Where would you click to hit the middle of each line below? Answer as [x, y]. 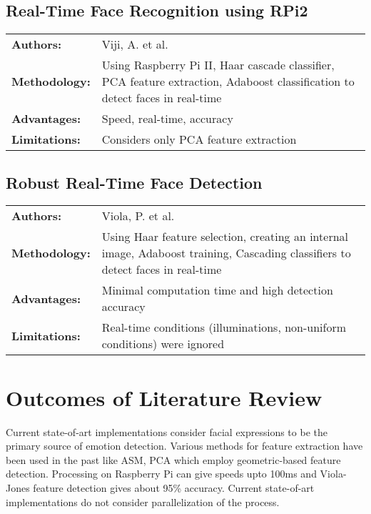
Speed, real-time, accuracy [167, 119]
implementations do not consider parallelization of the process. [143, 501]
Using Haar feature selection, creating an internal [225, 237]
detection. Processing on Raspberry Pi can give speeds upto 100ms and [161, 474]
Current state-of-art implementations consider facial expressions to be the [167, 431]
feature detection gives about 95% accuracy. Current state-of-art [174, 487]
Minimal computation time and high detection [217, 290]
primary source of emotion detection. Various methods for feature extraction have [184, 446]
